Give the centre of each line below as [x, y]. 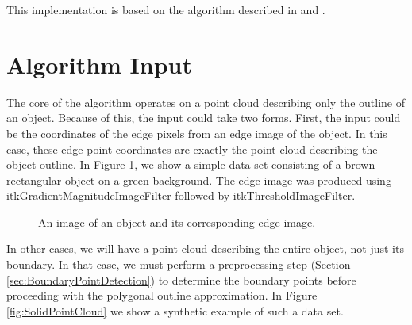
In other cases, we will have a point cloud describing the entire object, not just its [205, 249]
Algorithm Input [100, 64]
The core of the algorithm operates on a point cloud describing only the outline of [206, 102]
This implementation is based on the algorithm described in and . [166, 10]
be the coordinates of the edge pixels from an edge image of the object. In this [197, 133]
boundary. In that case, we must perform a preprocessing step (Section [179, 264]
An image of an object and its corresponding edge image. [177, 222]
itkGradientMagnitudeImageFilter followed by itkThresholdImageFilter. [181, 195]
